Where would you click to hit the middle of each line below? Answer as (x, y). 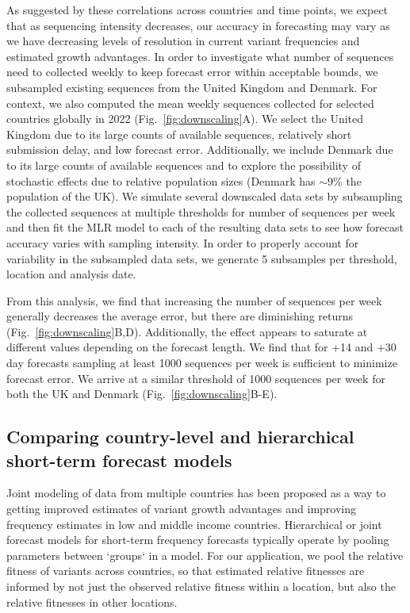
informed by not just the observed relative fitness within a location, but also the (201, 586)
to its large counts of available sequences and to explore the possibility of (184, 165)
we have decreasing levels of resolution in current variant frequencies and (183, 41)
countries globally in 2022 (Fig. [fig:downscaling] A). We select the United (185, 119)
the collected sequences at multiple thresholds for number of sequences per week (201, 211)
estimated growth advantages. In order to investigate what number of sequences (200, 56)
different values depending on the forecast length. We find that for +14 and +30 (201, 347)
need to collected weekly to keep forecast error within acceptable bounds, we (192, 72)
